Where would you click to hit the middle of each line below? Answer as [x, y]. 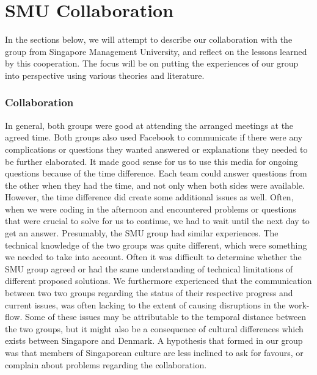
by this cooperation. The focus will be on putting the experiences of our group [152, 63]
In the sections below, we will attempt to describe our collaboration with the [149, 39]
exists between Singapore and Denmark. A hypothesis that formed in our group [154, 340]
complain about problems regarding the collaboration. [106, 364]
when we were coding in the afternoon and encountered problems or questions [151, 209]
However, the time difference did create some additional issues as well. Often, [149, 197]
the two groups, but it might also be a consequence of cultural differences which [154, 328]
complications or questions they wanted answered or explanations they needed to [156, 149]
